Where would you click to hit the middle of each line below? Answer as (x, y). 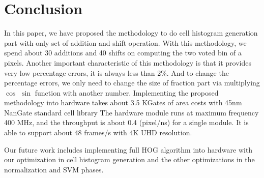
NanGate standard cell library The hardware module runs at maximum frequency (131, 112)
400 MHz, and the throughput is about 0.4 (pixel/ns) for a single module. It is (126, 122)
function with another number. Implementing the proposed (127, 92)
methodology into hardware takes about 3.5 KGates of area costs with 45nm (123, 102)
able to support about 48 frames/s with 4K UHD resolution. (98, 132)
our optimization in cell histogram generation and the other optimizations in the (129, 159)
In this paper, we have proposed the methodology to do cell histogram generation (131, 33)
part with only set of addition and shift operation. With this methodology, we (125, 42)
